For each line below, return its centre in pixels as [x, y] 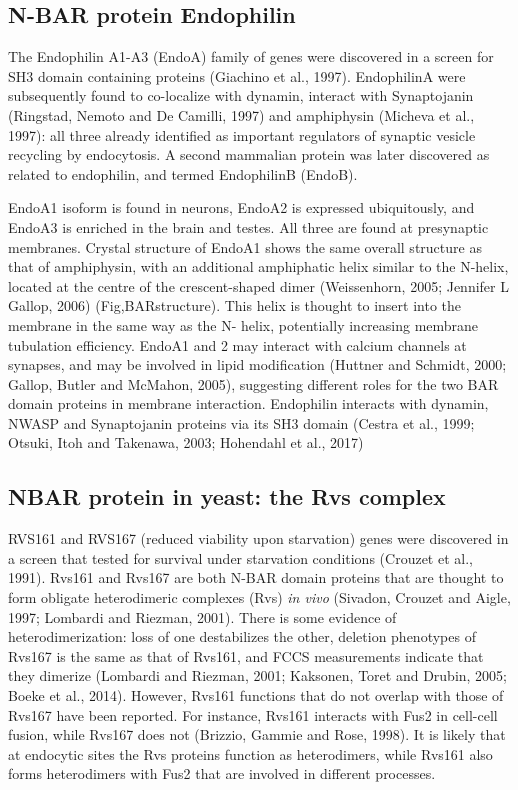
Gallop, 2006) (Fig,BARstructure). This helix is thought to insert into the [235, 305]
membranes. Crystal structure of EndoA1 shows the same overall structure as [245, 246]
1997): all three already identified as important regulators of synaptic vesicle [242, 134]
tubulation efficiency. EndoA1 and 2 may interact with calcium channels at [237, 344]
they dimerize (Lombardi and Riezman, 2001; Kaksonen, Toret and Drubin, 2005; [258, 675]
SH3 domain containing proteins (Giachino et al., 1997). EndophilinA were [237, 75]
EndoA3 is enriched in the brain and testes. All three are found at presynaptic [248, 226]
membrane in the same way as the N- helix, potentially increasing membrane [243, 324]
